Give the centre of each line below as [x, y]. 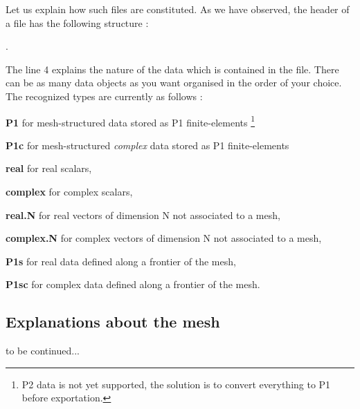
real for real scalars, [49, 168]
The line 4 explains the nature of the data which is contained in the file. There [172, 69]
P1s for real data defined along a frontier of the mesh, [121, 261]
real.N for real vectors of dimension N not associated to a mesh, [143, 215]
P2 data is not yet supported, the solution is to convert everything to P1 [176, 384]
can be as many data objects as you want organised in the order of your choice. [174, 83]
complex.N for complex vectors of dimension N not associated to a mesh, [164, 238]
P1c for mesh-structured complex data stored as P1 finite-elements [147, 145]
